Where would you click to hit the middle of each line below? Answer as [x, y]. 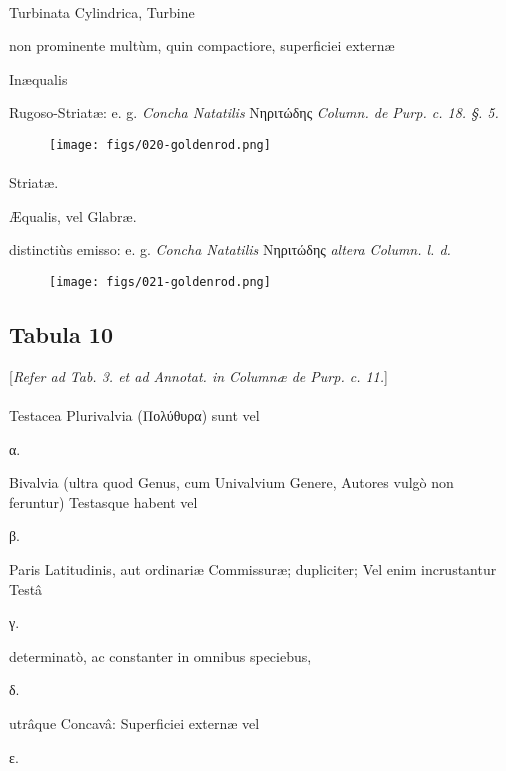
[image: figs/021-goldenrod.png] [160, 282]
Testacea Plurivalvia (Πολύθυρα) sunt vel [134, 415]
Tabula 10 [61, 334]
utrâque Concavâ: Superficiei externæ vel [134, 722]
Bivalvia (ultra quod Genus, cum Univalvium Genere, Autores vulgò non [231, 482]
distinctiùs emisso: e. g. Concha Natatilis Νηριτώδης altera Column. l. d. [230, 249]
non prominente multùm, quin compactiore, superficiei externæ [202, 45]
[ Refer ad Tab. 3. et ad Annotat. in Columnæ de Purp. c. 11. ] [198, 375]
